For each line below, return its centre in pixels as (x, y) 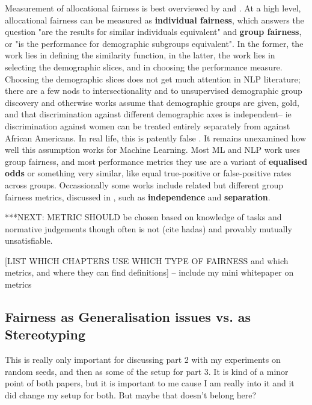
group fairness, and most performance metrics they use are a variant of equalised (156, 161)
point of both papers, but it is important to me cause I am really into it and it (150, 383)
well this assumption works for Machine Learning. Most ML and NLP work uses (153, 150)
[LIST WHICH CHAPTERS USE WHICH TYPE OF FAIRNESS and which (147, 260)
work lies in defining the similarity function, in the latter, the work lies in (140, 55)
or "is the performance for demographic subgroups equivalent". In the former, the (154, 43)
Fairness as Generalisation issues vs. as (128, 317)
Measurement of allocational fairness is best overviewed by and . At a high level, (153, 8)
